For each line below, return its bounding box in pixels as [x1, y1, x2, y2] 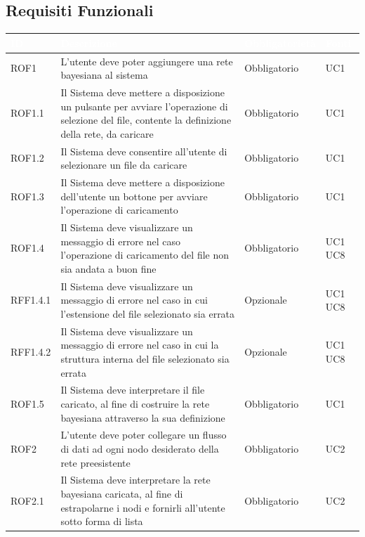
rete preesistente [60, 455, 131, 470]
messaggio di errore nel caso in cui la [60, 337, 219, 352]
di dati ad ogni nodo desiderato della [60, 441, 219, 455]
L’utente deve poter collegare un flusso [60, 427, 227, 442]
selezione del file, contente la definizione [60, 112, 232, 127]
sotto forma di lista [60, 514, 143, 529]
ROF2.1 [11, 493, 44, 507]
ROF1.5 [11, 396, 44, 410]
